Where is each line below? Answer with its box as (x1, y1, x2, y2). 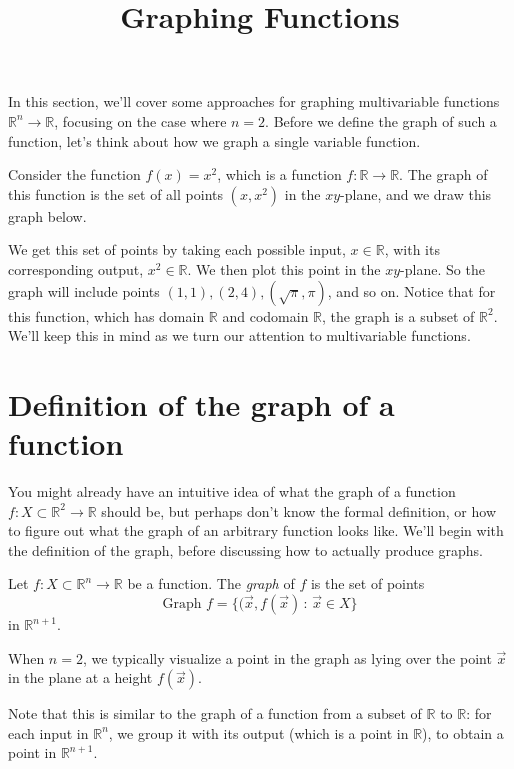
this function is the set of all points (8, 183, 223, 204)
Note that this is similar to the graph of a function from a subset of (8, 703, 422, 724)
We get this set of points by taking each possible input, (8, 239, 346, 260)
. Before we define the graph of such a (265, 110, 497, 131)
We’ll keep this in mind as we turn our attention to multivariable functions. (8, 325, 471, 346)
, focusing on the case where (54, 110, 227, 131)
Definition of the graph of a (8, 383, 395, 424)
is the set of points (310, 573, 425, 594)
